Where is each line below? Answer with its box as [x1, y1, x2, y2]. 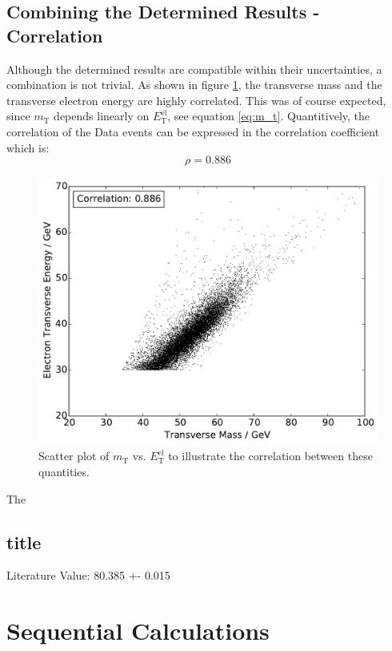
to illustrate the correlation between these [168, 447, 373, 464]
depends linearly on [54, 107, 150, 124]
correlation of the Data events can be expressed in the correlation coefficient [6, 123, 380, 139]
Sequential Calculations [6, 614, 270, 647]
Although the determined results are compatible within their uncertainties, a [6, 60, 382, 77]
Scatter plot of [38, 447, 110, 464]
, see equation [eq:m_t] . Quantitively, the [167, 107, 370, 124]
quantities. [38, 463, 90, 480]
